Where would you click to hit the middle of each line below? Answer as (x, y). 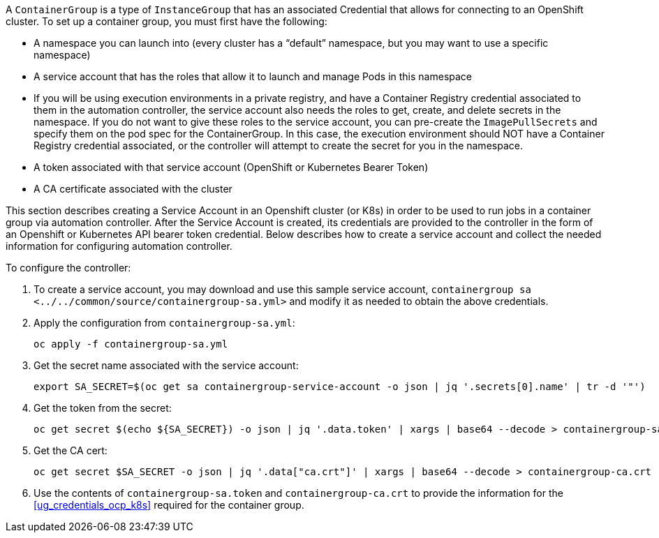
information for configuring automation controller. (119, 246)
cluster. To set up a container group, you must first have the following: (166, 21)
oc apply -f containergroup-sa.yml (131, 344)
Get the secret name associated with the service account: (166, 365)
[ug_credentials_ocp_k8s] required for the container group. (169, 505)
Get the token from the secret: (103, 408)
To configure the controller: (68, 268)
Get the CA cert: (71, 450)
